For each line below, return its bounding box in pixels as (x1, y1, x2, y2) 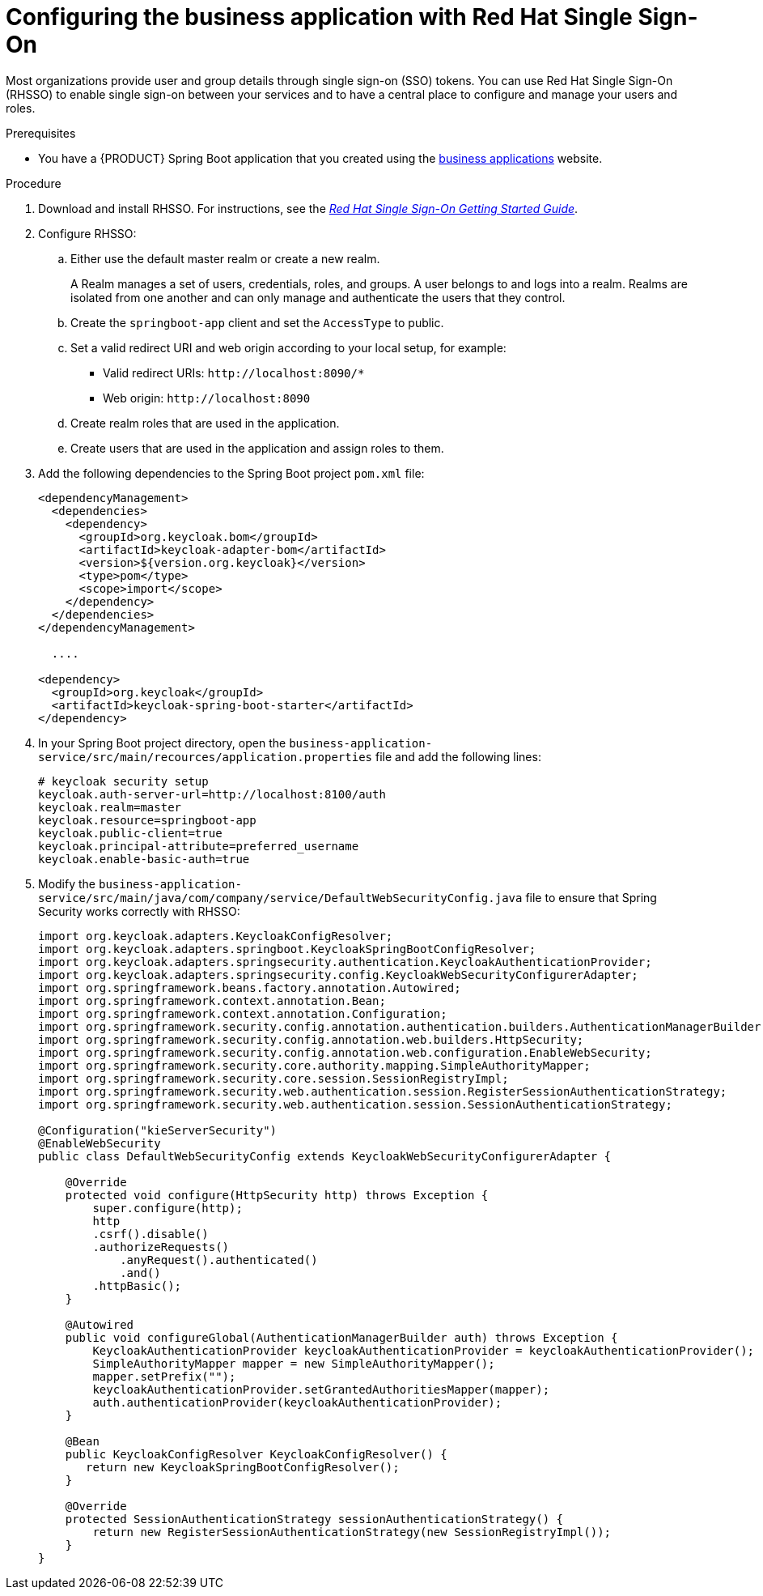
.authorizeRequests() (92, 1240, 230, 1253)
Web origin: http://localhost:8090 (103, 390, 311, 405)
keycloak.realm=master (38, 800, 182, 814)
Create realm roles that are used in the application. (70, 415, 340, 430)
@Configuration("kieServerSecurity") (38, 1123, 278, 1137)
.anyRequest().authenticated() (120, 1253, 318, 1266)
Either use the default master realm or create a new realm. (70, 251, 380, 266)
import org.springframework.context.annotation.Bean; (38, 994, 386, 1007)
